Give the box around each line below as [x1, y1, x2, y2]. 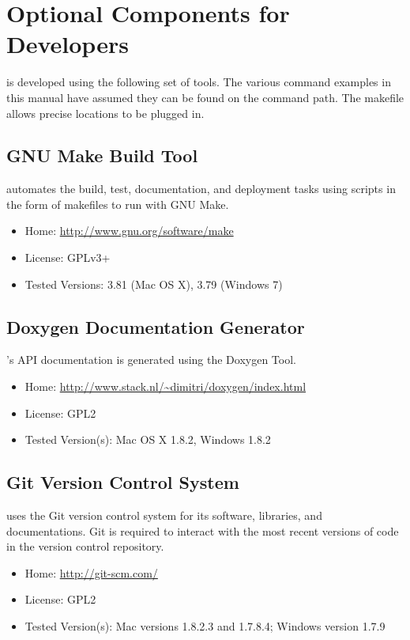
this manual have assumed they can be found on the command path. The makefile [6, 89, 404, 105]
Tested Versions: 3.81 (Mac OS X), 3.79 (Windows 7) [24, 275, 283, 292]
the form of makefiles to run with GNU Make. [6, 195, 229, 212]
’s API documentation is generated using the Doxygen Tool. [6, 351, 296, 368]
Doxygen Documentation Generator [6, 314, 305, 339]
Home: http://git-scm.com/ [24, 564, 158, 581]
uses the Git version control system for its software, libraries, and [6, 507, 322, 524]
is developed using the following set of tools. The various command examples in [6, 74, 391, 90]
